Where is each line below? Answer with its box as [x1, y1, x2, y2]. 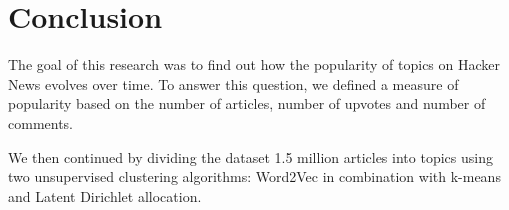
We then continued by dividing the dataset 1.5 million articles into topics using [8, 146, 493, 167]
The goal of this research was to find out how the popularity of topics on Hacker [8, 54, 500, 75]
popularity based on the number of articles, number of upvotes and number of [8, 93, 486, 114]
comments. [8, 112, 74, 133]
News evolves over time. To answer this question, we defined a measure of [8, 73, 459, 94]
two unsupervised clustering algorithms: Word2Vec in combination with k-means [8, 166, 501, 187]
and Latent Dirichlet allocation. [8, 185, 202, 206]
